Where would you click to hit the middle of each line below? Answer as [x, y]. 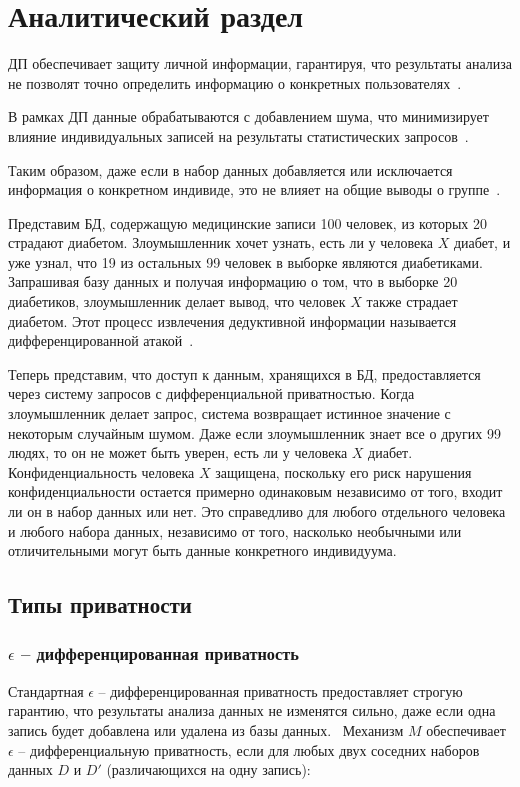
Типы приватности [100, 604]
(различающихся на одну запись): [208, 769]
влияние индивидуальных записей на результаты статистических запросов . [238, 135]
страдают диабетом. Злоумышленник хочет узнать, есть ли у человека [221, 242]
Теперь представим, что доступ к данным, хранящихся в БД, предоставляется [244, 373]
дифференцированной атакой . [101, 340]
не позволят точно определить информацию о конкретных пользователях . [235, 82]
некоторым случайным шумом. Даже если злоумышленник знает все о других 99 [254, 432]
